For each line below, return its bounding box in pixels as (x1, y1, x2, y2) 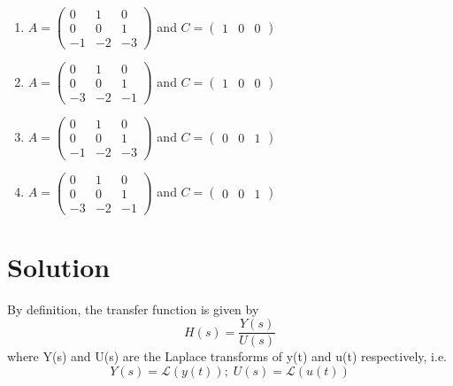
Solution (7, 248, 111, 284)
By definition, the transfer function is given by (7, 299, 259, 318)
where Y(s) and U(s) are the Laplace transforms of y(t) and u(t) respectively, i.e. (7, 347, 447, 366)
